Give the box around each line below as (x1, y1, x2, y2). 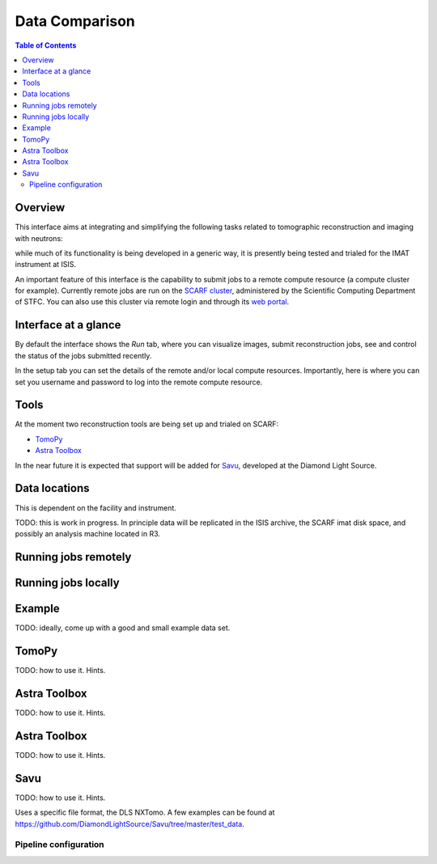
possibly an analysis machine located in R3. (15, 529, 161, 539)
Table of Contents (15, 40, 77, 50)
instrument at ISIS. (15, 260, 77, 269)
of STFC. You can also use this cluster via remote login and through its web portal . (15, 297, 290, 307)
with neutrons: (15, 233, 64, 243)
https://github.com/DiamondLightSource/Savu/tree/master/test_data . (15, 819, 244, 828)
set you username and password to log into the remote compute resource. (15, 377, 263, 387)
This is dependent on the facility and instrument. (15, 502, 177, 513)
